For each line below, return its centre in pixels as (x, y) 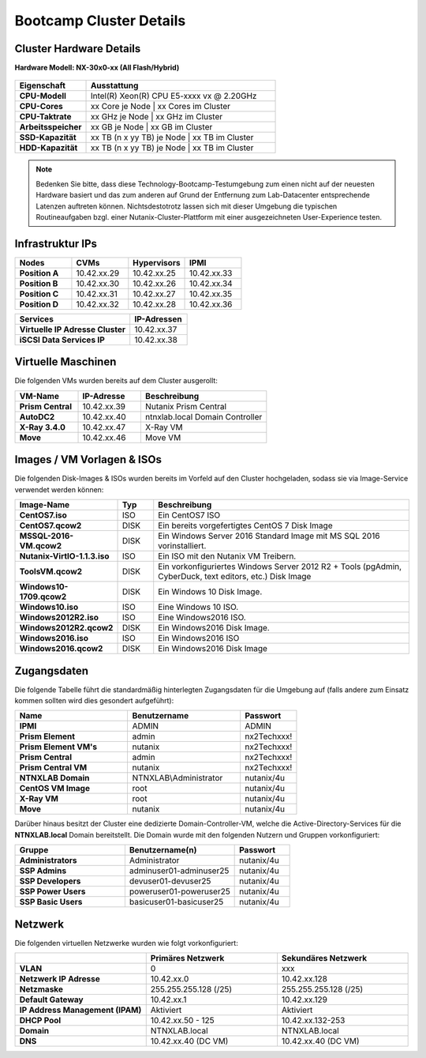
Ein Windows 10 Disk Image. (210, 592)
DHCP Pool (40, 1021)
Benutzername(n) (163, 850)
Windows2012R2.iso (59, 618)
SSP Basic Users (51, 902)
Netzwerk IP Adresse (60, 979)
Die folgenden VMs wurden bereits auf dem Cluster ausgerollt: (116, 381)
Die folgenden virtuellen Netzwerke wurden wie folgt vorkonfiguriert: (126, 943)
